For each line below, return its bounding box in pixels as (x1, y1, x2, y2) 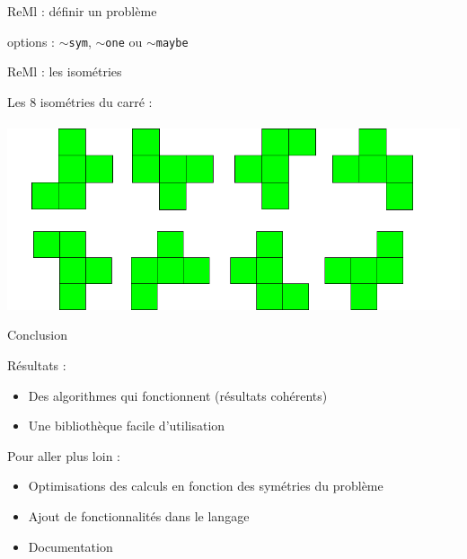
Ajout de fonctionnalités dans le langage (28, 507, 250, 526)
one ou (105, 31, 143, 50)
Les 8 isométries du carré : (7, 92, 153, 111)
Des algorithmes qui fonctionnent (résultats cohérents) (28, 386, 328, 404)
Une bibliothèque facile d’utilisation (28, 416, 225, 435)
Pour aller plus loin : (7, 446, 120, 465)
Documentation (28, 537, 113, 555)
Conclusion (7, 325, 67, 344)
